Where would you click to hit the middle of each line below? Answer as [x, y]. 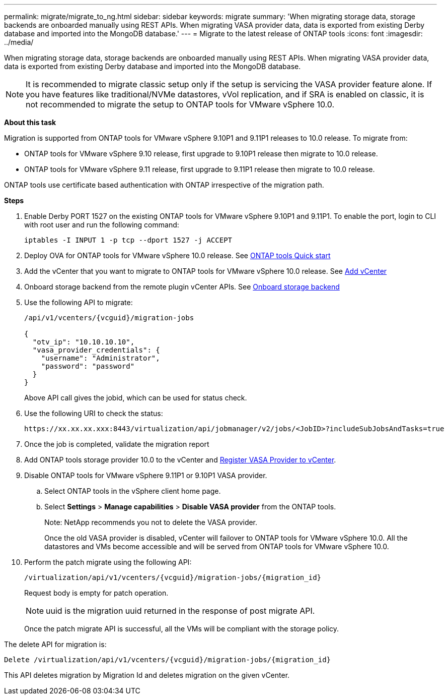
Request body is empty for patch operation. [96, 593]
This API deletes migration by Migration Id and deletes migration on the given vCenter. [147, 675]
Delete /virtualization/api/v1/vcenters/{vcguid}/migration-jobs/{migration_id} [168, 660]
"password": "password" [88, 366]
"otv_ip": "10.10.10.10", [84, 342]
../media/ [19, 42]
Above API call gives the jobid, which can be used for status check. [136, 398]
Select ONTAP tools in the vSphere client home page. [133, 491]
